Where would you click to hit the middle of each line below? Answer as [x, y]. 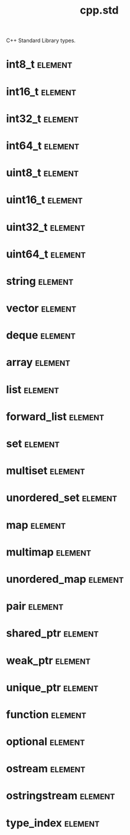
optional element [45, 742]
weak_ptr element [48, 660]
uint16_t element [44, 200]
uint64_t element [46, 254]
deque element [41, 335]
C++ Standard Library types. [41, 41]
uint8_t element [43, 173]
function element [46, 714]
